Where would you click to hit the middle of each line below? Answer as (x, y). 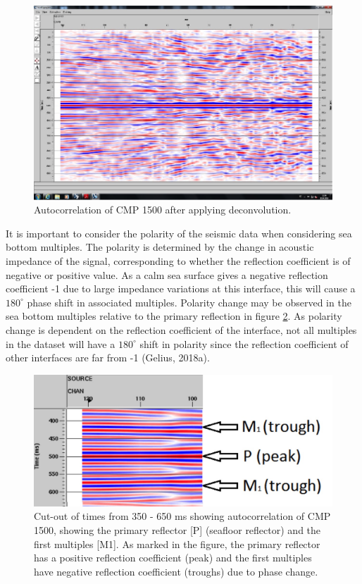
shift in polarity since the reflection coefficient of (244, 343)
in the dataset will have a (61, 343)
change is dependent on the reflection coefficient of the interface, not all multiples (181, 329)
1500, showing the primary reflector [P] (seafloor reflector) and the (177, 530)
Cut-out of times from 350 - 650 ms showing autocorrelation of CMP (182, 516)
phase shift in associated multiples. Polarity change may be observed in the (189, 302)
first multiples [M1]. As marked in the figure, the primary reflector (177, 543)
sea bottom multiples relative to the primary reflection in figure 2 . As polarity (174, 316)
